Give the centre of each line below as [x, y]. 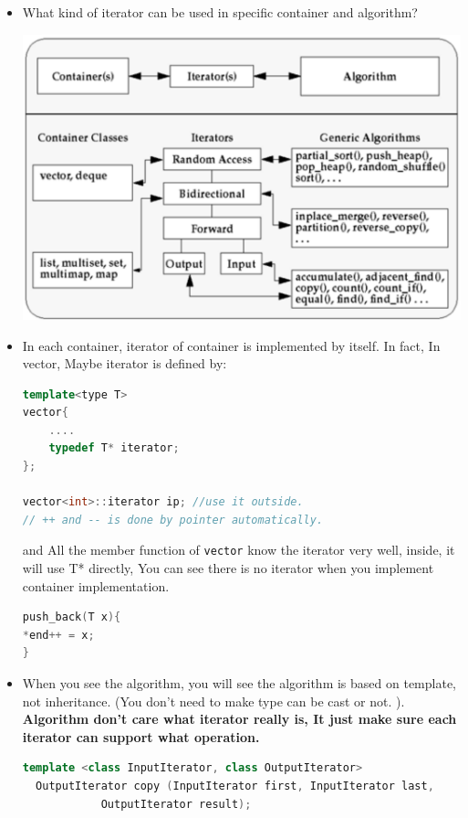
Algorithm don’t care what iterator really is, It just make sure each [239, 719]
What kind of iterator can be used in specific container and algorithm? [220, 12]
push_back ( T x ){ [72, 617]
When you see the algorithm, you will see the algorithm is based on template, [239, 683]
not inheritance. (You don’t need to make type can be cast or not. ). [213, 701]
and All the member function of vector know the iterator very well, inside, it [239, 550]
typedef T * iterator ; [114, 448]
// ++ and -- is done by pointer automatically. [173, 520]
